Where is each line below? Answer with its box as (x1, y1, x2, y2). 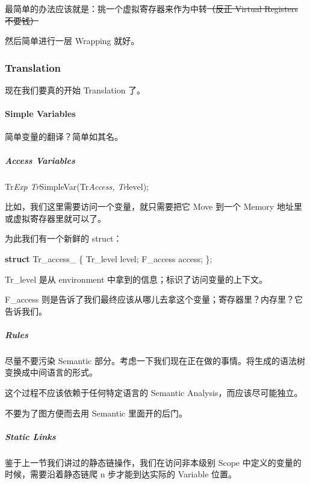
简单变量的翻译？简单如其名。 (5, 130, 123, 143)
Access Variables (5, 154, 75, 166)
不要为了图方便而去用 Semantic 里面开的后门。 (5, 406, 187, 419)
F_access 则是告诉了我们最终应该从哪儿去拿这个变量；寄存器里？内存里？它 (5, 293, 303, 306)
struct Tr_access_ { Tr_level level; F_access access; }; (5, 252, 212, 265)
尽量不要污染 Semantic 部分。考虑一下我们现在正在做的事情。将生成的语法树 (5, 354, 305, 366)
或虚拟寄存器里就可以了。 (5, 212, 106, 224)
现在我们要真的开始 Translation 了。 (5, 84, 146, 96)
